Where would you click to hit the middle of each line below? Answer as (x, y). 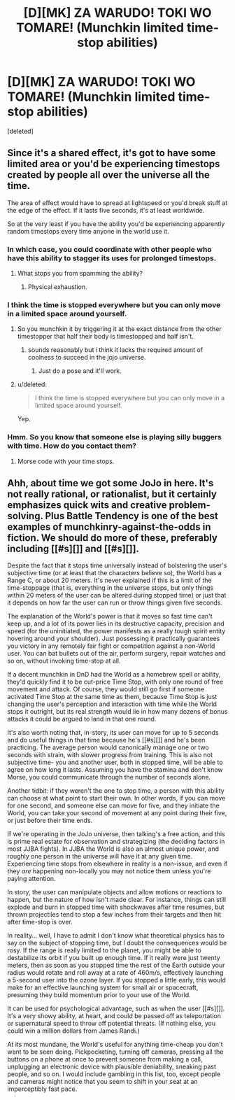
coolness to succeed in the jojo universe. (87, 358)
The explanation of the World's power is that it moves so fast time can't (110, 616)
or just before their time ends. (50, 821)
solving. (25, 516)
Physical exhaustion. (57, 287)
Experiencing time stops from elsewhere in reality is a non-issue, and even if (117, 864)
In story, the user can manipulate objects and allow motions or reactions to (115, 892)
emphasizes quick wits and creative (87, 505)
